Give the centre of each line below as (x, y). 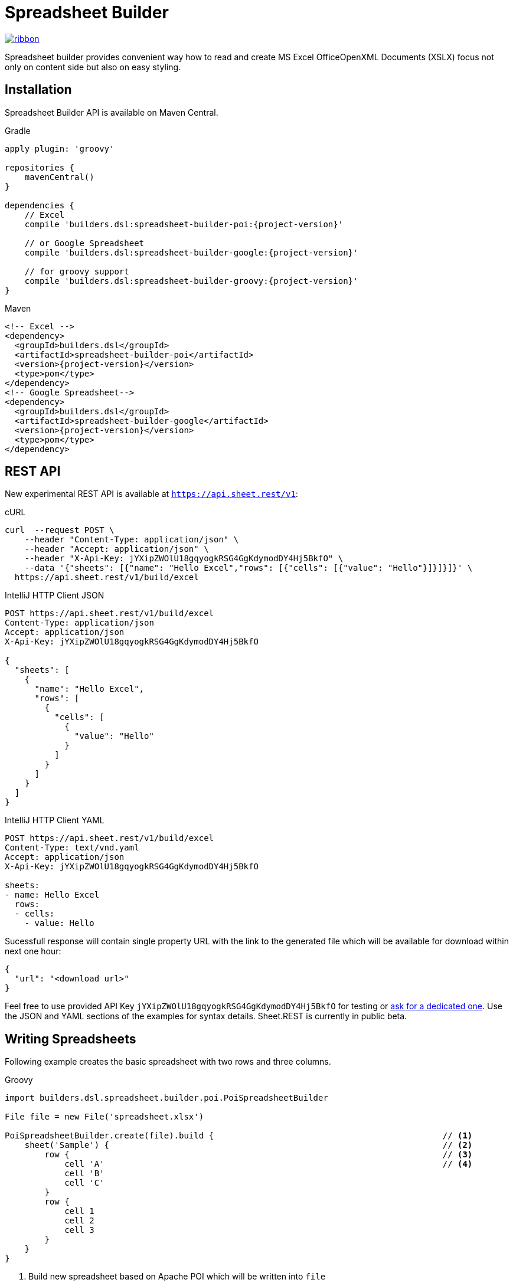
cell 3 (79, 1230)
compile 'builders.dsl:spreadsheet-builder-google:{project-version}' (191, 252)
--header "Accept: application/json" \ (117, 549)
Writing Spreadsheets (71, 1039)
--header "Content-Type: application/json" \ (132, 540)
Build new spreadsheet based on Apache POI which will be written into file (177, 1277)
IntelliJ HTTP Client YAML (55, 820)
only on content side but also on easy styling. (93, 67)
